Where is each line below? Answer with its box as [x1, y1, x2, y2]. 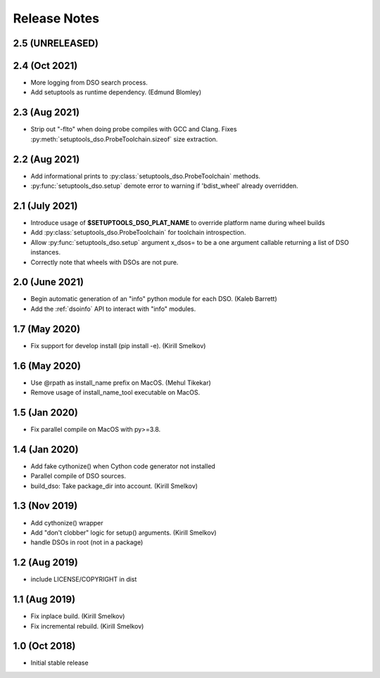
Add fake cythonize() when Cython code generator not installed [30, 461, 216, 471]
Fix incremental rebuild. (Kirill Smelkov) [30, 622, 144, 630]
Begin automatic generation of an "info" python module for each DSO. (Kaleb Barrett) [30, 295, 277, 303]
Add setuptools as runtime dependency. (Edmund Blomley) [30, 88, 202, 96]
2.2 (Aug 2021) [13, 153, 80, 165]
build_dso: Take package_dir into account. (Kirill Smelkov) [30, 482, 198, 490]
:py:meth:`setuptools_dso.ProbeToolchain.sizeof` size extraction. [30, 134, 218, 143]
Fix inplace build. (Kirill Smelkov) [30, 612, 125, 620]
